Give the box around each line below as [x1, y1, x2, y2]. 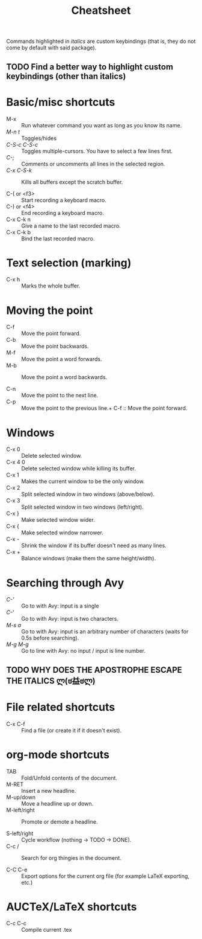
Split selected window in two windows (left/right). [21, 504, 144, 511]
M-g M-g [6, 641, 29, 648]
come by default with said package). [6, 44, 97, 51]
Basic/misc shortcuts [6, 95, 115, 109]
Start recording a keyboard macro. [21, 196, 106, 204]
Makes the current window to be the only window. [21, 478, 145, 485]
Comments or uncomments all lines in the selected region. [21, 160, 165, 167]
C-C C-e [6, 866, 28, 873]
